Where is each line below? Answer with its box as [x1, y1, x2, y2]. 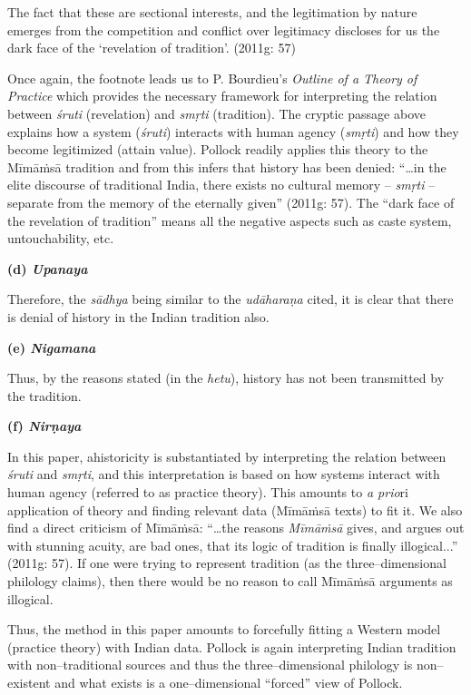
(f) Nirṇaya [7, 416, 82, 436]
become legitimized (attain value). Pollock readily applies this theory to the [7, 140, 428, 159]
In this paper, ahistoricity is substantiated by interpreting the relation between [7, 446, 446, 465]
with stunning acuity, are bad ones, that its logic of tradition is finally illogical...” [7, 535, 458, 554]
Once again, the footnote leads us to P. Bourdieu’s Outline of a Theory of [7, 68, 417, 87]
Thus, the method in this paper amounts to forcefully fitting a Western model [7, 620, 441, 639]
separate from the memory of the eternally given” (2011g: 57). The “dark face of [7, 192, 455, 211]
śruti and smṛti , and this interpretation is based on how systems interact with [7, 465, 440, 484]
